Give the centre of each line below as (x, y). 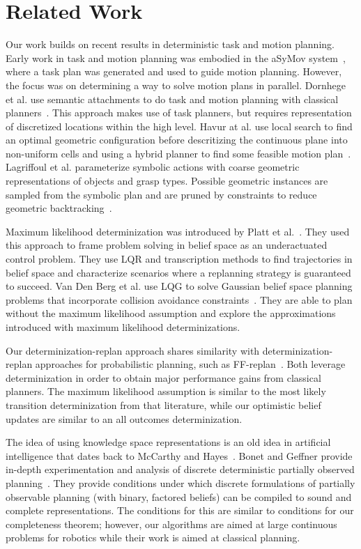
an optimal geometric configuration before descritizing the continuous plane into (177, 140)
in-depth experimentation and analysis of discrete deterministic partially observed (180, 469)
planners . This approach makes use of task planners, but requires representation (179, 113)
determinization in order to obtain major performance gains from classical (163, 377)
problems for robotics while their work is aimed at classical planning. (153, 538)
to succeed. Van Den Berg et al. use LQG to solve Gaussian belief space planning (179, 286)
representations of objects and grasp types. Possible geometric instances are (167, 181)
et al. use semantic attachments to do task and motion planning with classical (172, 99)
